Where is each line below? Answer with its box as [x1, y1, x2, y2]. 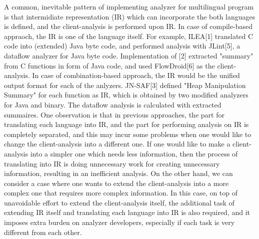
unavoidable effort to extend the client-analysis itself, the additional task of [4, 197, 234, 207]
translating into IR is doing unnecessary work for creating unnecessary [4, 158, 220, 168]
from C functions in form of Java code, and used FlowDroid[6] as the [4, 60, 215, 70]
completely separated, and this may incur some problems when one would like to [4, 128, 251, 139]
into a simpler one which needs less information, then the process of [30, 148, 238, 158]
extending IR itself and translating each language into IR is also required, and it [4, 207, 250, 217]
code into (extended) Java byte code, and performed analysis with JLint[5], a [4, 40, 240, 51]
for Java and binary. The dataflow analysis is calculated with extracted [4, 99, 221, 109]
